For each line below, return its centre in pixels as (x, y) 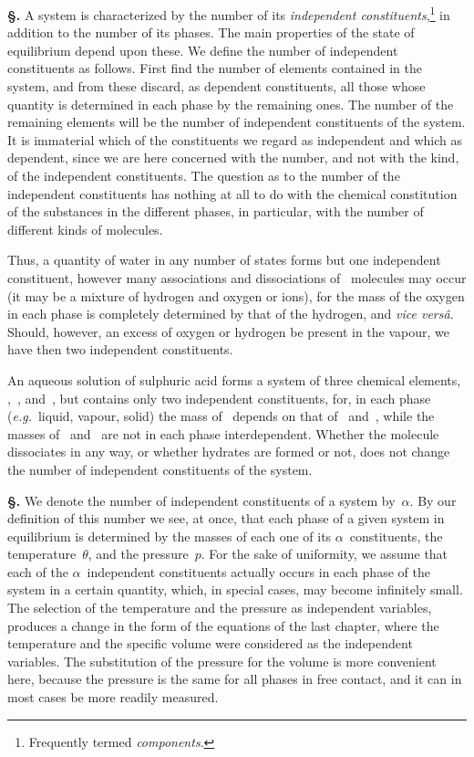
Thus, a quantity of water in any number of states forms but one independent (224, 260)
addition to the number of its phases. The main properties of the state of (211, 32)
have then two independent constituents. (120, 349)
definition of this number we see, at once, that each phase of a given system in (226, 518)
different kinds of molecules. (85, 229)
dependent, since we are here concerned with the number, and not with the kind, (233, 158)
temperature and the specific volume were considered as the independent (210, 643)
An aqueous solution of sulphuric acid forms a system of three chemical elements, (234, 379)
